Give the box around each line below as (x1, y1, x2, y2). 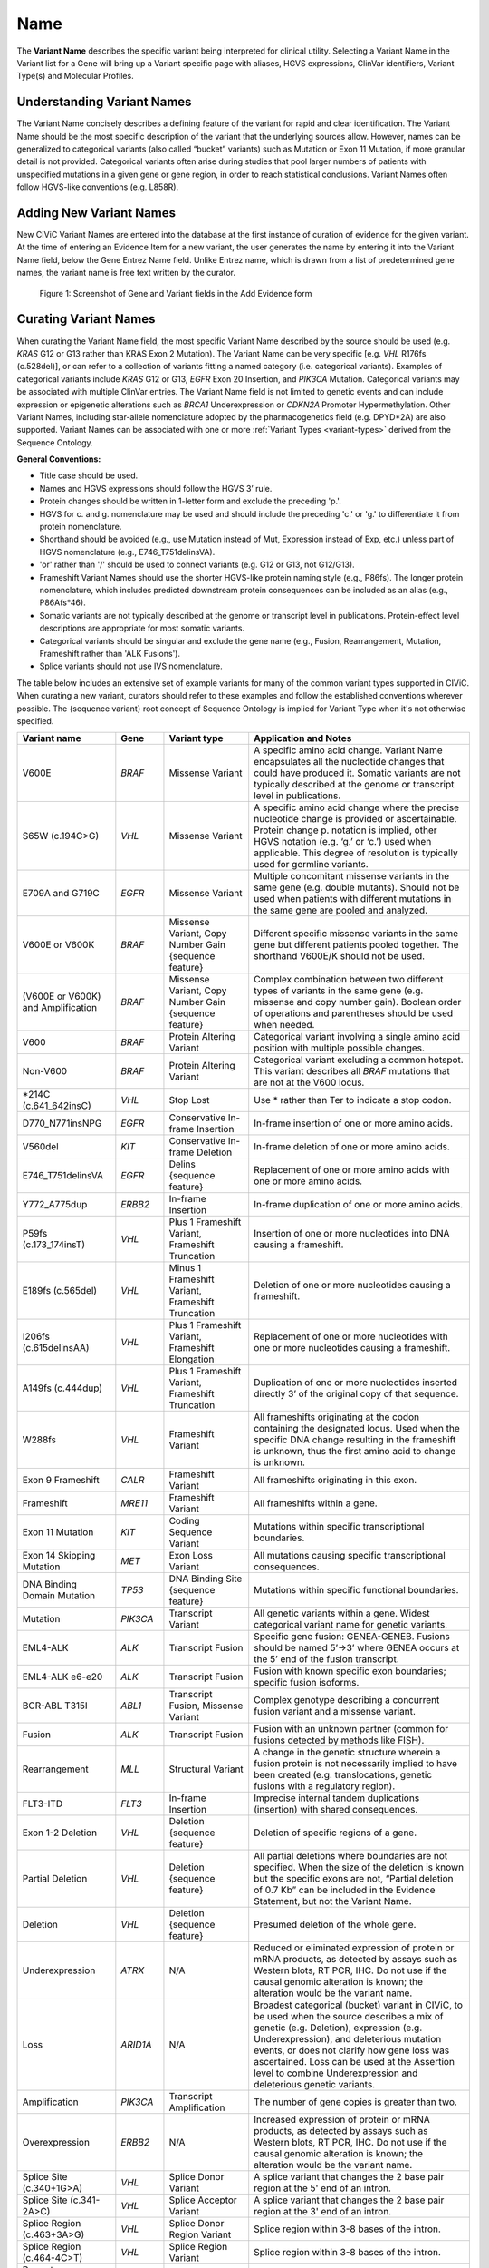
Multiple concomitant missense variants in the (254, 870, 450, 883)
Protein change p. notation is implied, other (254, 824, 437, 836)
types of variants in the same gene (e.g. (254, 984, 424, 997)
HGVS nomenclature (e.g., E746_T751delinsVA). (39, 546, 216, 557)
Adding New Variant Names (16, 205, 177, 220)
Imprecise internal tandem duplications (254, 1792, 420, 1804)
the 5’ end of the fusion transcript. (254, 1653, 399, 1666)
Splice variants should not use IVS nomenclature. (39, 660, 224, 671)
